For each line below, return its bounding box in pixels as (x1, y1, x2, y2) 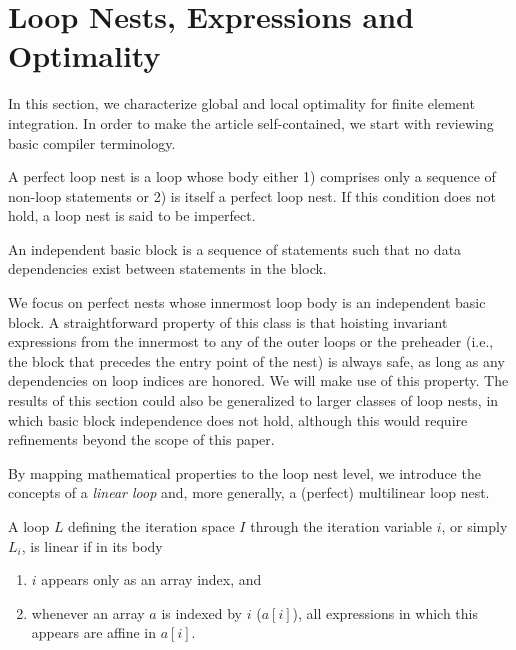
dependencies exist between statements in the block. (8, 258, 327, 279)
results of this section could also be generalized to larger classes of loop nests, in (8, 390, 499, 411)
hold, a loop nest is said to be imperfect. (8, 205, 256, 226)
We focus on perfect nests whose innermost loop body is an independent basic (8, 292, 486, 313)
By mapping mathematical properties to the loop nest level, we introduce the (8, 462, 481, 483)
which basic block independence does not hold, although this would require (8, 409, 468, 430)
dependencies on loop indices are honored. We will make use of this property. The (8, 370, 509, 391)
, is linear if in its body (21, 535, 163, 556)
